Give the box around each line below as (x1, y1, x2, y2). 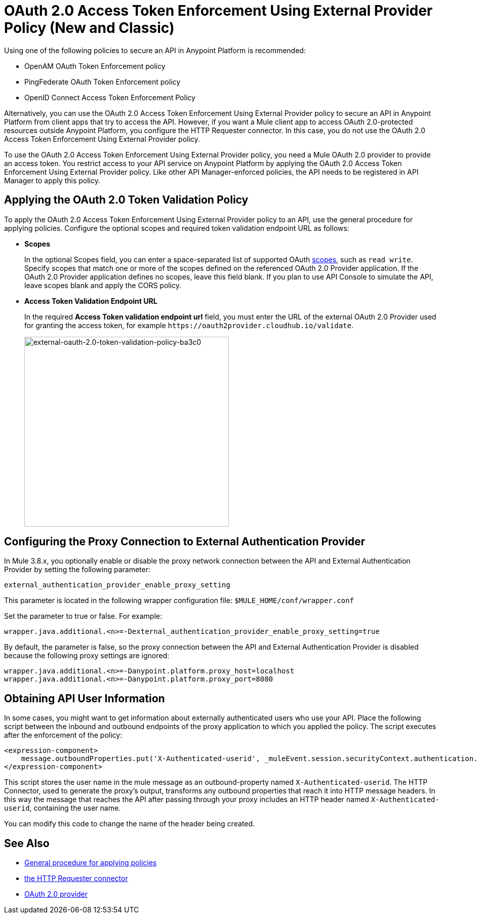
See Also (4, 836, 50, 850)
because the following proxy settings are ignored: (4, 651, 170, 660)
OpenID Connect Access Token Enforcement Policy (24, 93, 195, 102)
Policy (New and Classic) (4, 19, 175, 36)
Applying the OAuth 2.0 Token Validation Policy (4, 193, 249, 207)
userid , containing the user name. (4, 804, 121, 813)
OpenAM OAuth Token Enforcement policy (24, 61, 166, 70)
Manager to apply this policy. (4, 176, 100, 185)
